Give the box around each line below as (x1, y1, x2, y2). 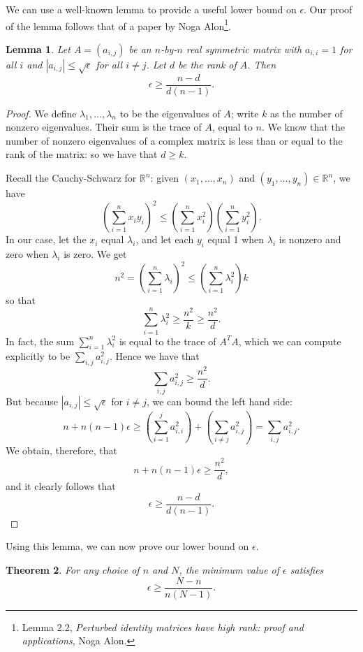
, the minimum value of (179, 563, 280, 577)
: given (150, 171, 179, 185)
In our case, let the (6, 232, 87, 247)
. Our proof (304, 2, 353, 16)
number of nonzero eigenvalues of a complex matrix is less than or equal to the (6, 133, 343, 147)
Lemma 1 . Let (6, 41, 71, 56)
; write (230, 106, 259, 120)
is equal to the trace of (119, 333, 216, 348)
